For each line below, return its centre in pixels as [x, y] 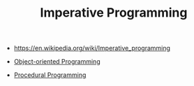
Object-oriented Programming [57, 62]
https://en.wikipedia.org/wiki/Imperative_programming [92, 48]
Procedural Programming [50, 75]
